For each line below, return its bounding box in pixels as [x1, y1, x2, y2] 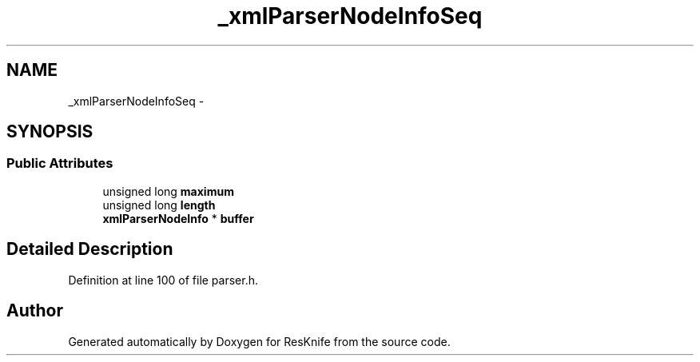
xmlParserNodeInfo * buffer [102, 211, 254, 225]
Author [6, 300, 63, 321]
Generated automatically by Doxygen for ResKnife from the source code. [68, 334, 451, 348]
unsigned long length [102, 197, 216, 212]
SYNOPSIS [6, 121, 93, 142]
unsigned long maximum [102, 184, 234, 198]
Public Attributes [6, 155, 113, 172]
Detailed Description [6, 239, 173, 260]
